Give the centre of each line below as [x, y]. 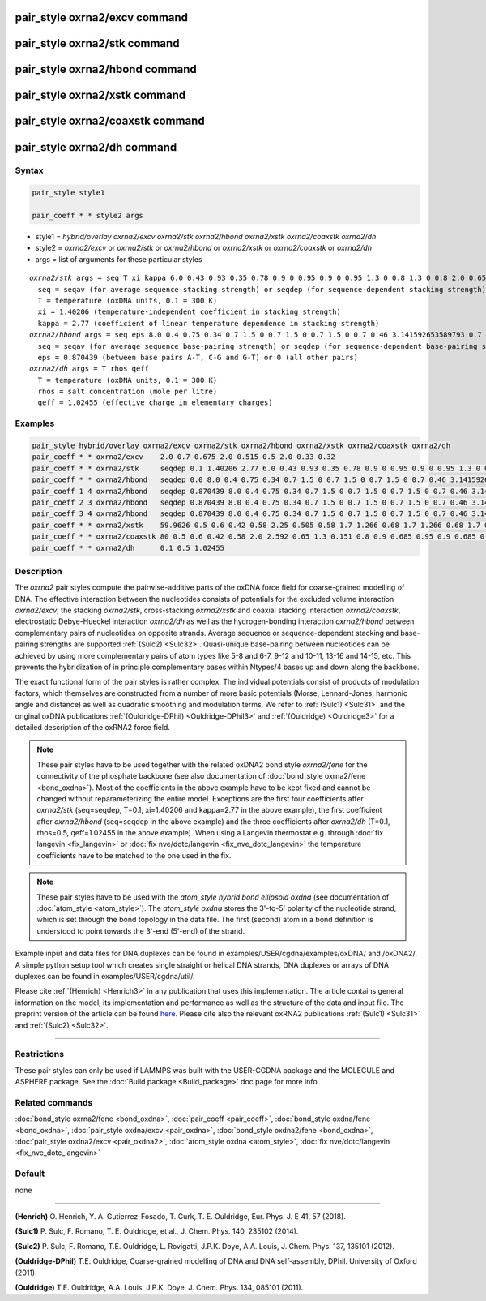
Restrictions [40, 1054]
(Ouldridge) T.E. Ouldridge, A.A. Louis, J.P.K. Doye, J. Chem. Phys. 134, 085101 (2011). [159, 1287]
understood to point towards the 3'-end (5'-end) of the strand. [141, 931]
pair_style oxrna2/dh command [96, 147]
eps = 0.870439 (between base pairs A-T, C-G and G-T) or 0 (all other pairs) [198, 357]
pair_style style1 [68, 193]
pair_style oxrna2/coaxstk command [110, 121]
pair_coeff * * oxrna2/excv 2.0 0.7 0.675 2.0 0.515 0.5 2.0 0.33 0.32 [184, 457]
